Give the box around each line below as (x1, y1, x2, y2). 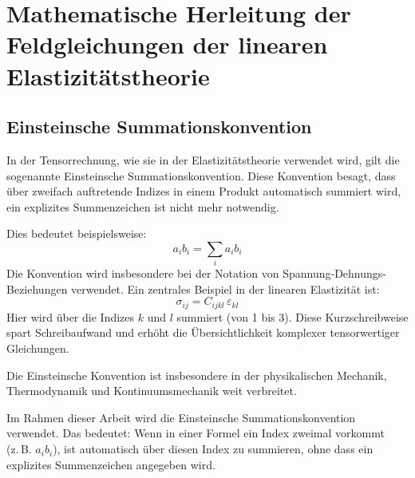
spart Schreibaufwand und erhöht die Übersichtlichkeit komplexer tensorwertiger (6, 324, 400, 341)
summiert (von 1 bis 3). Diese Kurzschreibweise (176, 308, 409, 325)
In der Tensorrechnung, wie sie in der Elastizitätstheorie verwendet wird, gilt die (6, 151, 400, 168)
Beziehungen (6, 280, 68, 297)
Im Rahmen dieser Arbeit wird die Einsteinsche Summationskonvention (6, 409, 356, 425)
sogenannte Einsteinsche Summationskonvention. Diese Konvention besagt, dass (6, 167, 396, 184)
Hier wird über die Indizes (6, 308, 135, 325)
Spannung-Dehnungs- (283, 265, 387, 282)
